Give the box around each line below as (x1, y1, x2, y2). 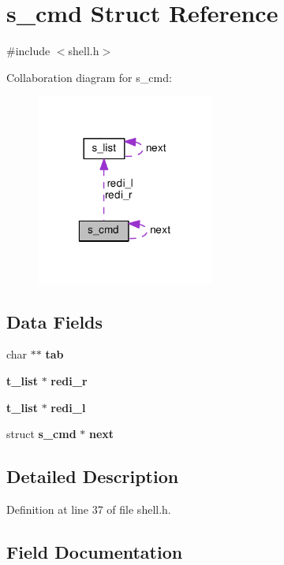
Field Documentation (6, 539, 183, 563)
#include (6, 43, 50, 59)
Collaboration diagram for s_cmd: (6, 69, 172, 85)
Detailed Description (6, 464, 179, 489)
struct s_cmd (6, 426, 77, 442)
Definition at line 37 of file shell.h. (6, 501, 171, 517)
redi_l (50, 399, 86, 415)
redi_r (50, 373, 88, 389)
